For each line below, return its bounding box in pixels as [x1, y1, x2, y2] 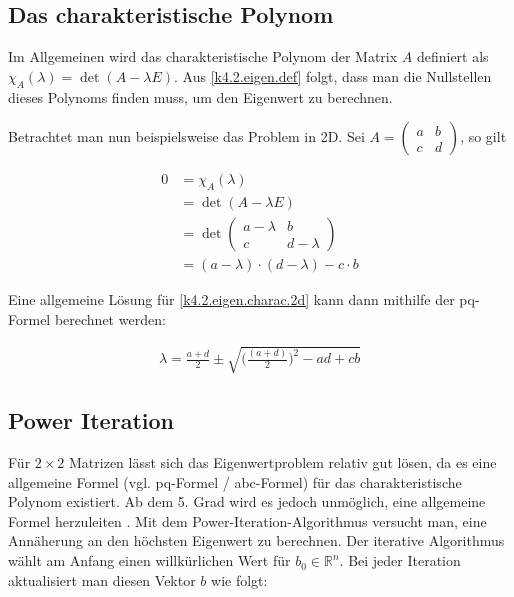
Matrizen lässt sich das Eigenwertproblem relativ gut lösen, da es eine [69, 452, 497, 473]
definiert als [416, 46, 489, 67]
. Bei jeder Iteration [339, 550, 461, 571]
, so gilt [460, 126, 507, 147]
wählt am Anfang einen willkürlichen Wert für [8, 550, 291, 571]
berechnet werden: [54, 308, 166, 329]
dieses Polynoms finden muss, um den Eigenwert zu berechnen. [8, 86, 393, 107]
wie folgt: [211, 569, 268, 590]
